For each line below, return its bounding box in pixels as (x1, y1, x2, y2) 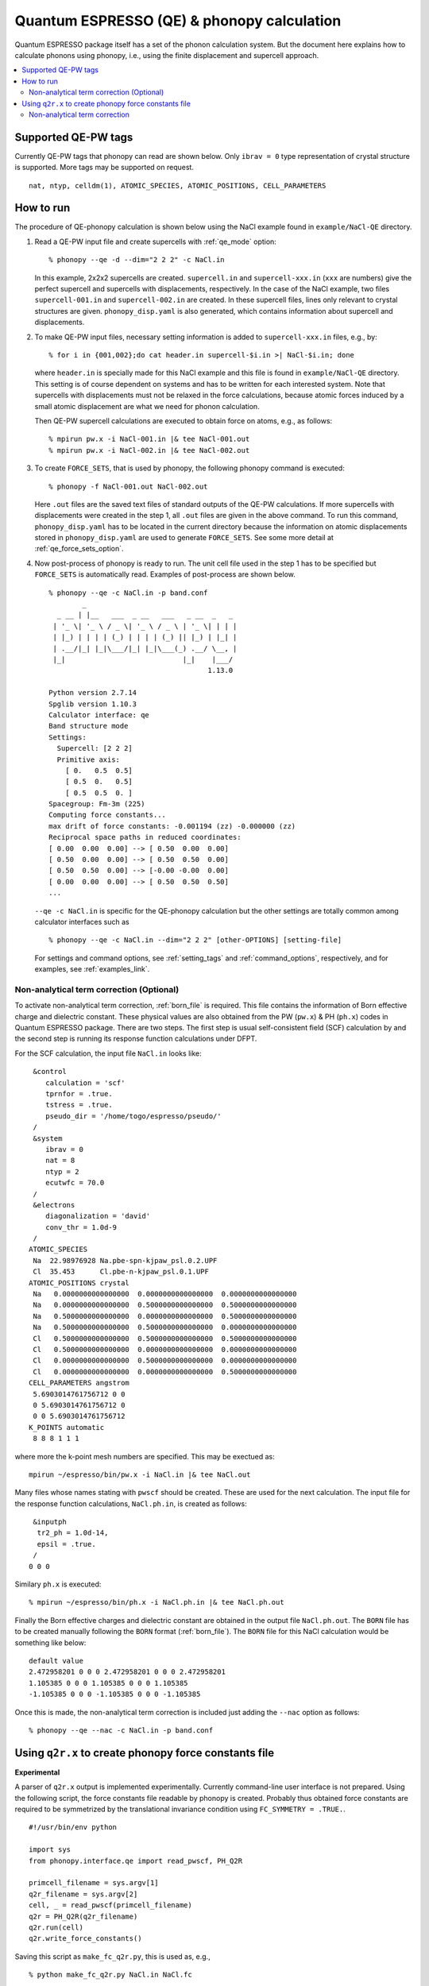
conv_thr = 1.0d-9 (44, 1223, 118, 1231)
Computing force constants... (48, 810, 167, 820)
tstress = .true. (44, 1100, 113, 1110)
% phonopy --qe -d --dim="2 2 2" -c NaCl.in (48, 255, 226, 265)
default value (29, 1656, 83, 1665)
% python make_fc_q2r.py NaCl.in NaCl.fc (29, 1970, 192, 1980)
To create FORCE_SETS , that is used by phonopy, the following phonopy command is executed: (34, 463, 345, 473)
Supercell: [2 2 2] (56, 744, 133, 753)
